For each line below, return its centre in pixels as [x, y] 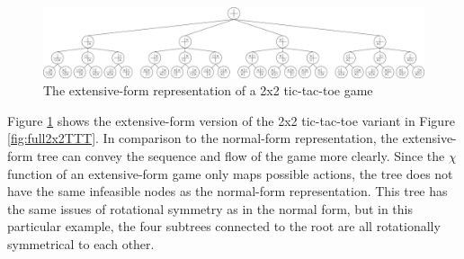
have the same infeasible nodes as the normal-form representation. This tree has [228, 191]
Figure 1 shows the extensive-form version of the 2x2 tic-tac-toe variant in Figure [231, 120]
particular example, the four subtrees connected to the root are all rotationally [224, 226]
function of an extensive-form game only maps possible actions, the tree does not [230, 173]
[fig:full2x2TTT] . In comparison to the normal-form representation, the [203, 138]
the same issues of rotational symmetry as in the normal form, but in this [210, 208]
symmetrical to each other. [81, 244]
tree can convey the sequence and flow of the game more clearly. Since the [241, 156]
